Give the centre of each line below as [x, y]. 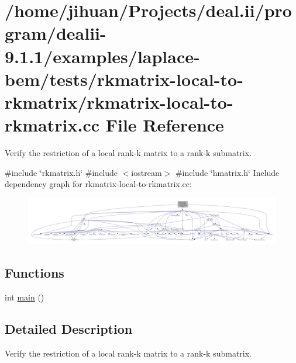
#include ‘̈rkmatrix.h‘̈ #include [61, 172]
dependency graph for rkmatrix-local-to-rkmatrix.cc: [98, 184]
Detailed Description [69, 329]
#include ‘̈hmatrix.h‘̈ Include [227, 172]
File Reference [165, 125]
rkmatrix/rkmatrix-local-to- [119, 101]
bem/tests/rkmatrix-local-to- [124, 79]
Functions [35, 273]
